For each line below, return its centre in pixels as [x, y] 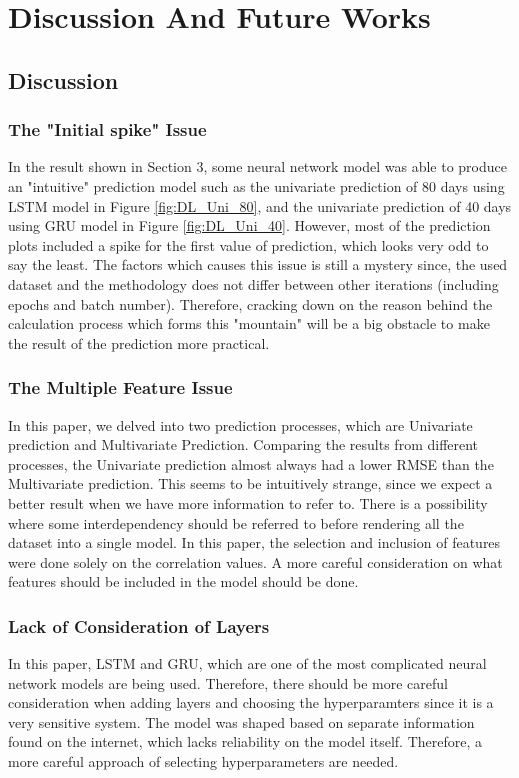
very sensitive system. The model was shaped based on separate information [241, 721]
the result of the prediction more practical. [139, 342]
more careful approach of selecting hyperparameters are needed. [203, 761]
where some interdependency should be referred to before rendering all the [236, 522]
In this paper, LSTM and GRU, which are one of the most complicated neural [247, 663]
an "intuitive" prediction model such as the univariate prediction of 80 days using [256, 185]
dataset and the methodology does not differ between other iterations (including [253, 283]
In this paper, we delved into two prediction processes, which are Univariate [240, 424]
